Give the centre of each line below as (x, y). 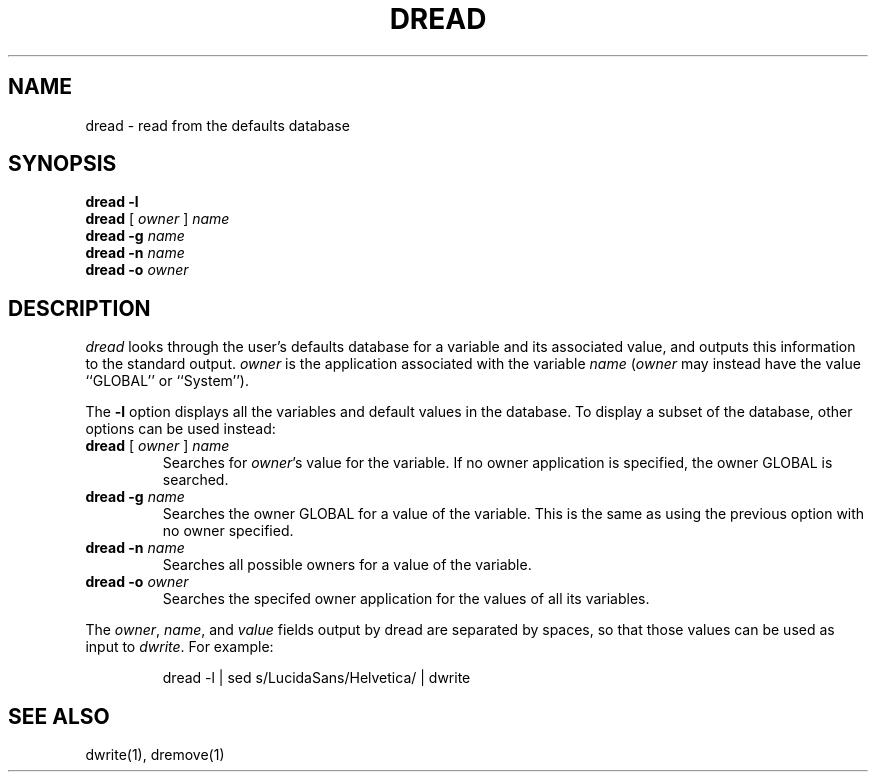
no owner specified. (228, 531)
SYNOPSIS (62, 164)
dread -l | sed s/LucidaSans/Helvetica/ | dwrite (316, 678)
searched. (195, 480)
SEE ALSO (59, 716)
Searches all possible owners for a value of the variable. (347, 565)
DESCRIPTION (79, 308)
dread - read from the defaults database (217, 125)
